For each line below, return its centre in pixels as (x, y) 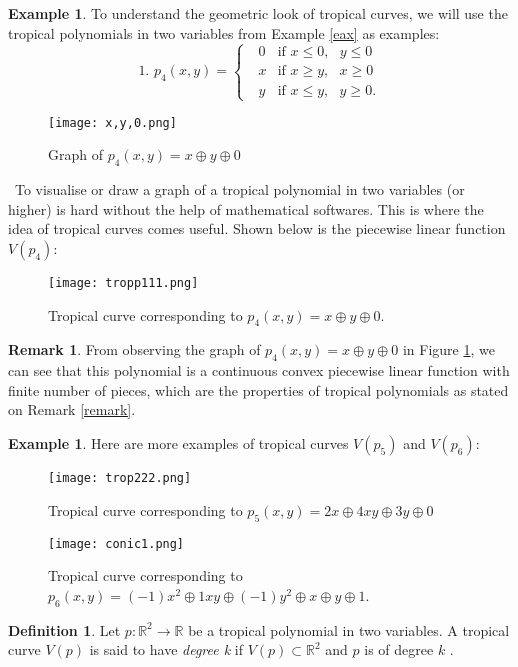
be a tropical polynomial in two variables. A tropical (349, 629)
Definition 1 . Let (64, 629)
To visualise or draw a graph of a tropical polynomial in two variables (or (239, 189)
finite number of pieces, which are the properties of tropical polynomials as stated (258, 389)
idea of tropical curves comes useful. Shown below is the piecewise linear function (257, 228)
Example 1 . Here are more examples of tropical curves (178, 443)
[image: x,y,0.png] (112, 122)
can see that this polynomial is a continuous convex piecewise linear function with (259, 370)
